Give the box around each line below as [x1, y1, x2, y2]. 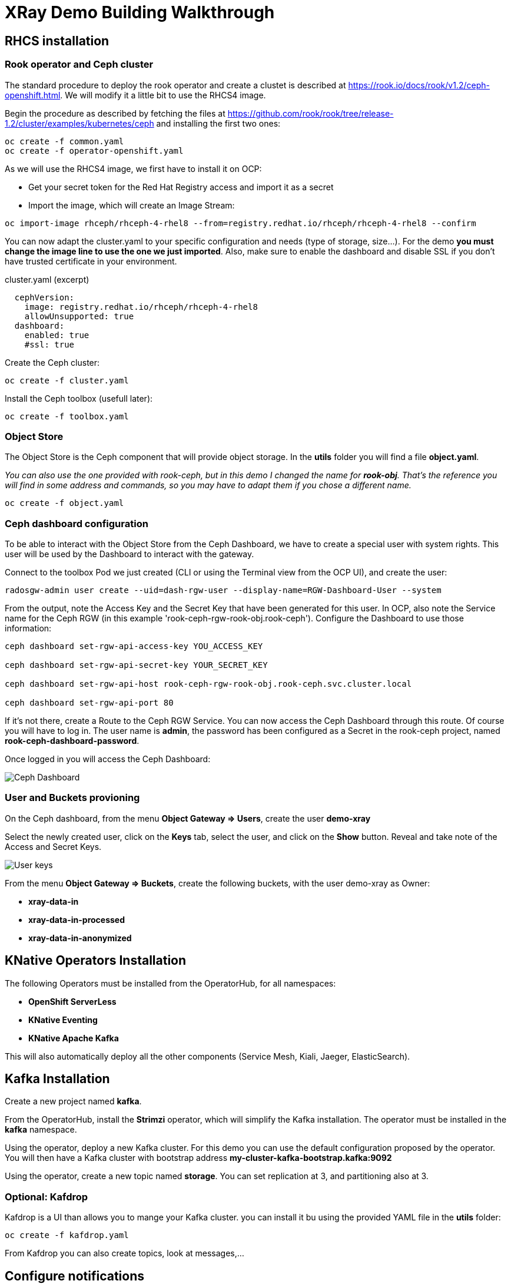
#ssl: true [24, 339, 75, 349]
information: [5, 623, 52, 634]
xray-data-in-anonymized [28, 932, 132, 943]
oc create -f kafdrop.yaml [5, 1230, 129, 1240]
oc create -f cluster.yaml [5, 375, 129, 385]
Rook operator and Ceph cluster [5, 58, 154, 71]
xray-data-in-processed [28, 914, 125, 925]
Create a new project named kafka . [5, 1096, 142, 1107]
